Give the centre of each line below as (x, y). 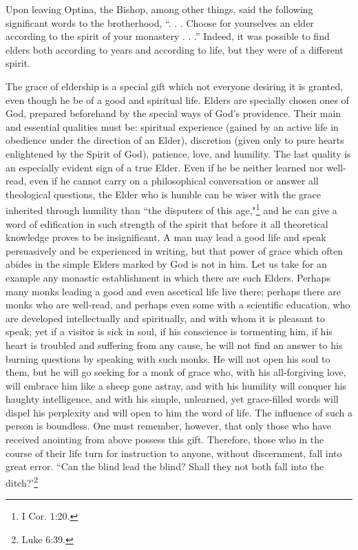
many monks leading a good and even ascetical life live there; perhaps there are (173, 291)
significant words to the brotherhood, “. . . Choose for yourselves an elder (160, 22)
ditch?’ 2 (22, 481)
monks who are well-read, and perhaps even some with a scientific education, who (178, 305)
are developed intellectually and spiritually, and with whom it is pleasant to (165, 318)
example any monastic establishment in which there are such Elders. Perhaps (168, 277)
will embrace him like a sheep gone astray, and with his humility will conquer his (176, 385)
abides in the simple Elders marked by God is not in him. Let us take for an (166, 264)
